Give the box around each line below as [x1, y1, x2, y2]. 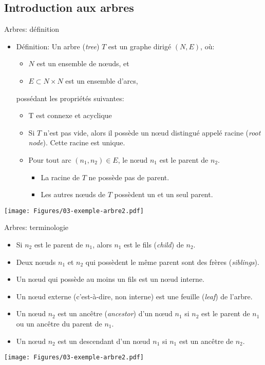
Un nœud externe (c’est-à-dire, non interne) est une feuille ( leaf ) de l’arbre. [16, 291, 253, 301]
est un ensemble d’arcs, [65, 75, 138, 86]
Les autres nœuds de [41, 189, 106, 200]
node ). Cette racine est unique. [28, 137, 125, 148]
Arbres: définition [4, 24, 60, 34]
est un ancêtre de [179, 335, 234, 346]
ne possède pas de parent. [88, 171, 169, 182]
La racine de [41, 171, 80, 182]
